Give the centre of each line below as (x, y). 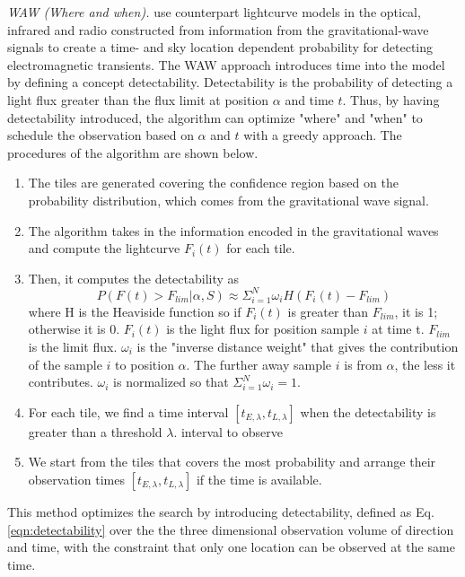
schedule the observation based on (101, 135)
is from (363, 364)
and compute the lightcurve (104, 248)
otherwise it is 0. (74, 329)
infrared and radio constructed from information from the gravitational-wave (218, 29)
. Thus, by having (391, 99)
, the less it (425, 364)
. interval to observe (228, 431)
